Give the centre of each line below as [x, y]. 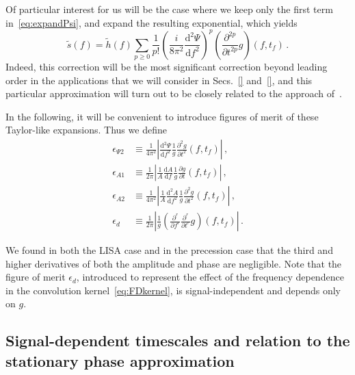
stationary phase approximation [120, 360]
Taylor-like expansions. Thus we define [86, 130]
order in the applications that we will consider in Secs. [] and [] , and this [159, 80]
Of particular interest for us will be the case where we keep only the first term [169, 9]
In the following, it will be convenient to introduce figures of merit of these [162, 116]
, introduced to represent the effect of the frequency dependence [210, 277]
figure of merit [36, 277]
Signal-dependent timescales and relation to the [178, 340]
